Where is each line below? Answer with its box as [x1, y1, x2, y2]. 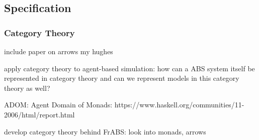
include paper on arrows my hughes [4, 46, 113, 56]
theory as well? [4, 82, 50, 93]
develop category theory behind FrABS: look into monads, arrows [4, 126, 206, 136]
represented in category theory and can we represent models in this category [4, 73, 239, 83]
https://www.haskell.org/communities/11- [114, 99, 244, 110]
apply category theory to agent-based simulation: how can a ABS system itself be [4, 63, 255, 73]
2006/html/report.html [4, 109, 75, 119]
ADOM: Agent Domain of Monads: [4, 99, 113, 110]
